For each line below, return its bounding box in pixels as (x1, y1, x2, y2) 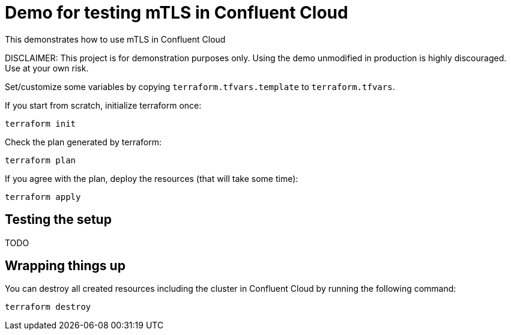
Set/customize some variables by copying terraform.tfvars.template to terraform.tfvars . (5, 81, 395, 92)
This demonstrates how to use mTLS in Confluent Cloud (5, 34, 226, 44)
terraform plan (5, 155, 76, 165)
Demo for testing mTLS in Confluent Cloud (5, 2, 348, 23)
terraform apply (5, 192, 81, 202)
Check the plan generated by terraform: (5, 136, 162, 147)
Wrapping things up (5, 258, 125, 274)
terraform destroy (5, 302, 91, 312)
